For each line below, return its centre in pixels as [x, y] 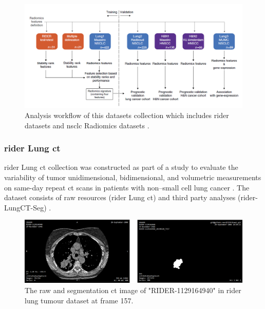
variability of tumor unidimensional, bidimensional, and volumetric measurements [133, 177]
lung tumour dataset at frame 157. [79, 300]
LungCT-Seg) [25, 207]
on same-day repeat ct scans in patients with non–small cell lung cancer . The [127, 187]
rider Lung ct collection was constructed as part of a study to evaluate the [121, 167]
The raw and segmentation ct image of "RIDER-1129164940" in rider [133, 290]
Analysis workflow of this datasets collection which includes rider [127, 115]
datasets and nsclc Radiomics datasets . [87, 125]
